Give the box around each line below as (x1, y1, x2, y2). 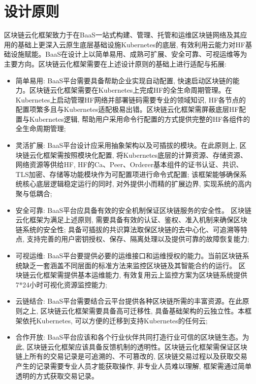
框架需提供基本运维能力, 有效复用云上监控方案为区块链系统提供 (43, 270, 248, 280)
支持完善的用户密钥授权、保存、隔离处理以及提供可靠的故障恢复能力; (27, 234, 250, 244)
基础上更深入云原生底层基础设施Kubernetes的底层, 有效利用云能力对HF (17, 39, 245, 49)
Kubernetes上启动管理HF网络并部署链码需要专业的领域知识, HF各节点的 (15, 94, 246, 105)
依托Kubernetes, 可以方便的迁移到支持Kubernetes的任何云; (22, 315, 208, 325)
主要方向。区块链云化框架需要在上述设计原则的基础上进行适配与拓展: (4, 58, 226, 69)
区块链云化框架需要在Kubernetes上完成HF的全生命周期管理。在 (29, 85, 232, 95)
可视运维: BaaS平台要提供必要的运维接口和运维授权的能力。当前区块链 (15, 250, 243, 260)
